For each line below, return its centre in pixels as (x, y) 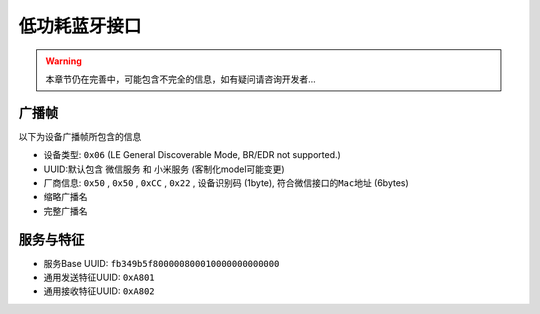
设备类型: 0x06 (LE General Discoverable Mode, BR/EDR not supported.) (192, 155)
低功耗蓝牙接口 (80, 26)
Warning (63, 61)
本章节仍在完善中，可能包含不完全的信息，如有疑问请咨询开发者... (181, 79)
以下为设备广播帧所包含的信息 (80, 136)
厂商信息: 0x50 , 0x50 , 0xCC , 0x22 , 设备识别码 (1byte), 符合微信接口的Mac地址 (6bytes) (226, 183)
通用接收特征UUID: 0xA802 (99, 291)
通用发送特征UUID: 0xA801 (99, 277)
